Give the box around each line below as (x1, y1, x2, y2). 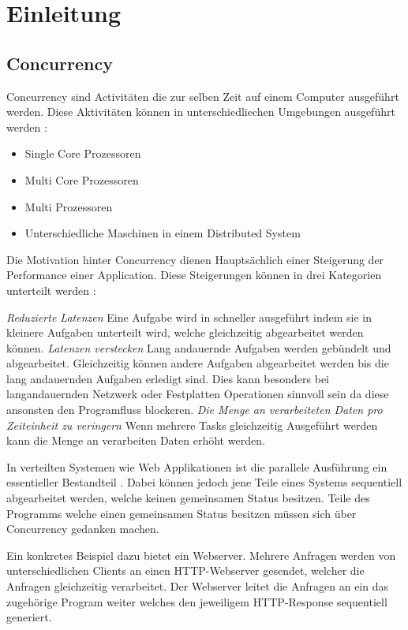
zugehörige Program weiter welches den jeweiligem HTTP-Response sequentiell (6, 593, 387, 609)
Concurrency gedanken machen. (6, 520, 159, 537)
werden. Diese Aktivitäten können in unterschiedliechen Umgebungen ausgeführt (6, 103, 395, 120)
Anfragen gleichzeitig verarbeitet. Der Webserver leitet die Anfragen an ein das (6, 578, 389, 595)
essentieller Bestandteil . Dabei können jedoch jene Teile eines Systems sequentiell (6, 474, 402, 490)
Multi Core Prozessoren (24, 171, 139, 188)
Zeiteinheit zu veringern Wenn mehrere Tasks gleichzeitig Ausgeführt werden (6, 416, 378, 433)
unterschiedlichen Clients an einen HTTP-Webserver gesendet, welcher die (6, 562, 365, 579)
